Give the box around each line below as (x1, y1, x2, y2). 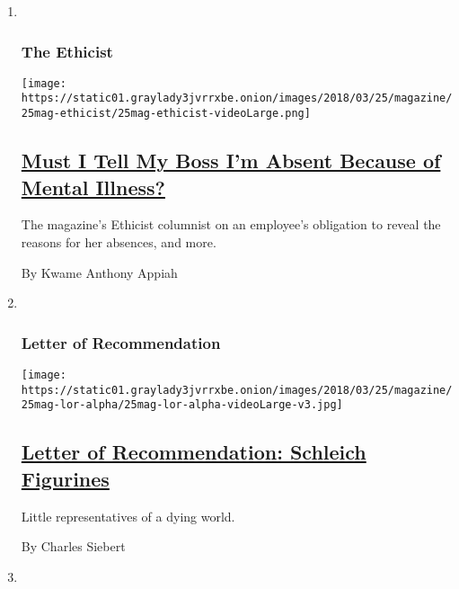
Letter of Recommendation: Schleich (21, 438, 366, 466)
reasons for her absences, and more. (21, 232, 216, 251)
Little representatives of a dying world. (21, 506, 235, 525)
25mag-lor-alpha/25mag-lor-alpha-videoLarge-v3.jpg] (21, 398, 343, 412)
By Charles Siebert (21, 537, 126, 556)
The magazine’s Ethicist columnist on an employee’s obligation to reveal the (21, 215, 441, 234)
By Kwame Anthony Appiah (21, 263, 178, 281)
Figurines (21, 464, 110, 492)
